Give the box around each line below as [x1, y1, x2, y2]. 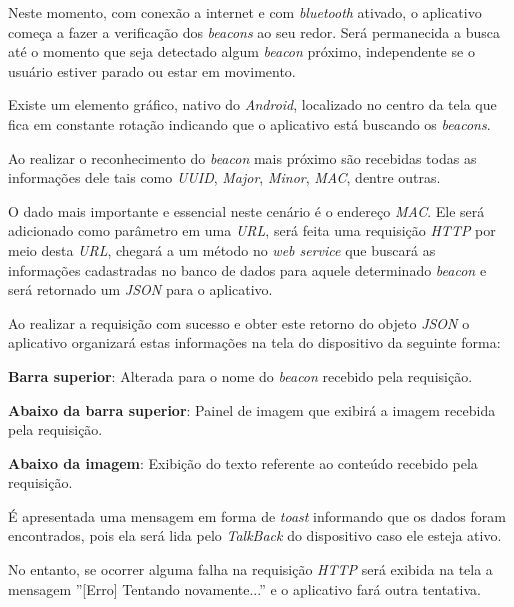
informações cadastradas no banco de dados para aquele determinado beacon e [8, 259, 487, 280]
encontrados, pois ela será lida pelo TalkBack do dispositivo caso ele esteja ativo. [8, 525, 502, 546]
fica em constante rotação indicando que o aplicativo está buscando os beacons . [8, 113, 491, 134]
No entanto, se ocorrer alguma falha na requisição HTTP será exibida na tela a [8, 559, 493, 580]
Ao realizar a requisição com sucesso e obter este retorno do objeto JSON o [8, 312, 470, 333]
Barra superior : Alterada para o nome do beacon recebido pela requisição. [8, 365, 473, 386]
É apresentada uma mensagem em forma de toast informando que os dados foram [8, 505, 506, 526]
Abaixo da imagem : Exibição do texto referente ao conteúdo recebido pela [8, 452, 478, 473]
